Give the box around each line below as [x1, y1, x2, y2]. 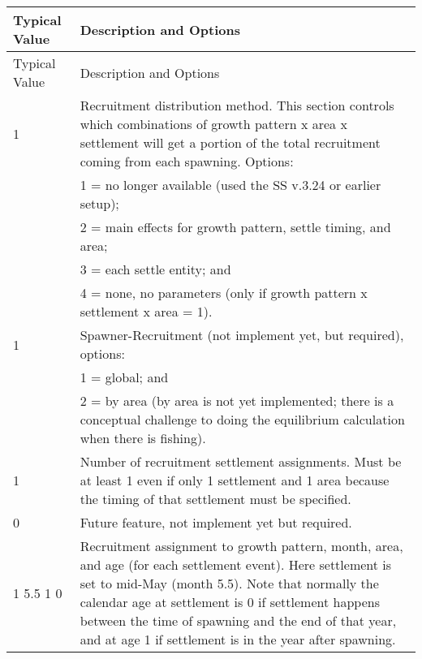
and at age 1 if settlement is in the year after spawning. [80, 630, 396, 648]
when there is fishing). [80, 429, 206, 447]
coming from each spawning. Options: [80, 152, 294, 170]
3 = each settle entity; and [80, 260, 231, 278]
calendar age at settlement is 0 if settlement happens [80, 592, 380, 611]
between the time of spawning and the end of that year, [80, 611, 397, 630]
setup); [80, 194, 119, 213]
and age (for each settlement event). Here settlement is [80, 555, 392, 574]
